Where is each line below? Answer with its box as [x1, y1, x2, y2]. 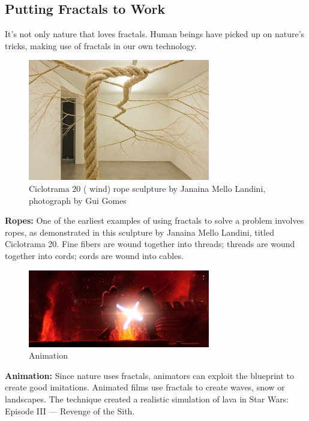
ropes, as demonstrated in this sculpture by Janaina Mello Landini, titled [5, 225, 274, 238]
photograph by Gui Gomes [29, 194, 127, 206]
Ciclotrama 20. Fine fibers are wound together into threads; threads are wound [5, 237, 295, 250]
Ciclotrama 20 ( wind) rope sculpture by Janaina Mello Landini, [29, 182, 266, 194]
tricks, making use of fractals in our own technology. [5, 39, 197, 52]
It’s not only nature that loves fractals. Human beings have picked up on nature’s [5, 28, 305, 40]
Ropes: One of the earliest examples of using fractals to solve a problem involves [5, 214, 304, 227]
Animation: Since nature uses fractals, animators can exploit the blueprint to [5, 369, 294, 381]
